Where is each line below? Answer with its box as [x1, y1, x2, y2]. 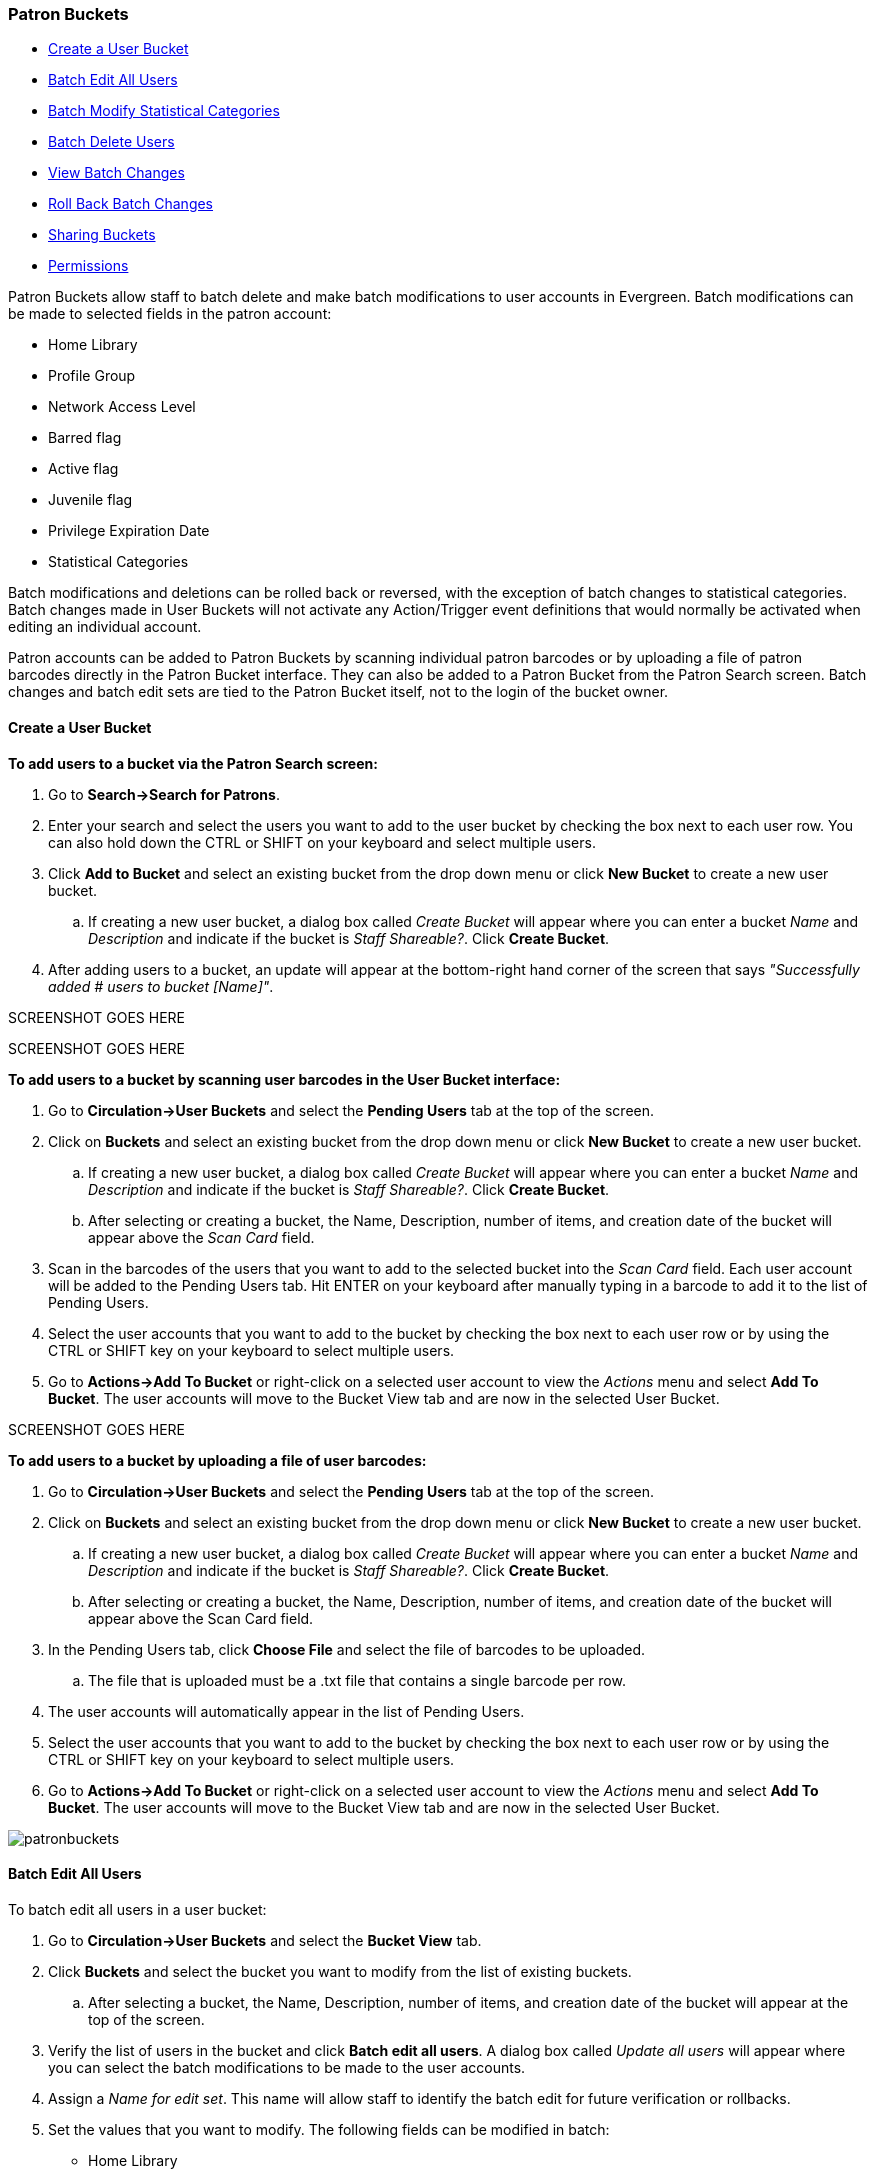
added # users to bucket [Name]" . [48, 977, 274, 995]
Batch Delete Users [48, 133, 175, 151]
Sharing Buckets [48, 226, 156, 244]
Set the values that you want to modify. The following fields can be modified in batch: [48, 2120, 610, 2138]
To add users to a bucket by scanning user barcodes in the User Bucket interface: [8, 1070, 561, 1088]
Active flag [48, 460, 119, 478]
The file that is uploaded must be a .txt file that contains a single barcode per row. [88, 1671, 626, 1689]
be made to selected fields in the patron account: [8, 305, 332, 323]
